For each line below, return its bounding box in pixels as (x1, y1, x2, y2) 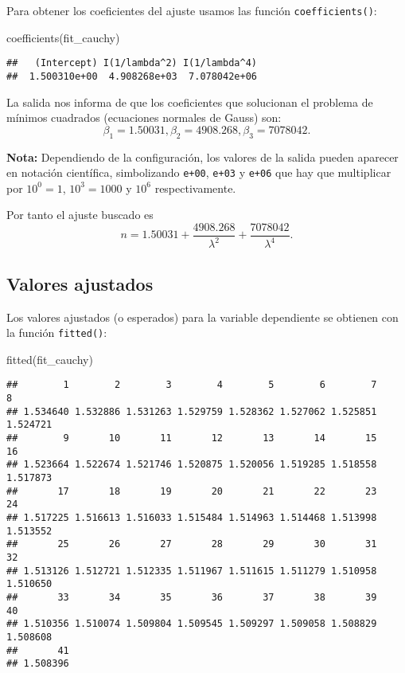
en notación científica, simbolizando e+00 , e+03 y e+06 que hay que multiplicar (6, 164, 391, 181)
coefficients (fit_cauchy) (6, 29, 120, 45)
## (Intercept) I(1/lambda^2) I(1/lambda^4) (6, 57, 257, 69)
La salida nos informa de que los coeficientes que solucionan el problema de (6, 93, 373, 110)
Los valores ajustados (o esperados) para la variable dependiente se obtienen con (6, 308, 399, 325)
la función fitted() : (6, 324, 107, 341)
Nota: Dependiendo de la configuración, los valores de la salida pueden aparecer (6, 148, 399, 165)
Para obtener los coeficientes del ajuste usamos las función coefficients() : (6, 2, 377, 18)
